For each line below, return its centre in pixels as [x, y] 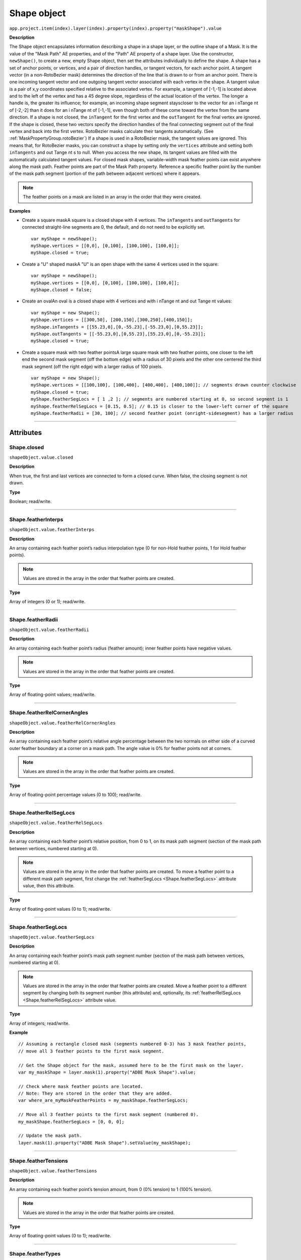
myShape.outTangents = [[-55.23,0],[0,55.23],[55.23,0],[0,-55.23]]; [119, 334]
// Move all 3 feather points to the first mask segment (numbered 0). [108, 1115]
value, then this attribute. [49, 886]
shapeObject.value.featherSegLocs [52, 937]
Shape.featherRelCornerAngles [49, 713]
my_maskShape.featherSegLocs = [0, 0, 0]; [71, 1122]
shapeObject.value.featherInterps [52, 530]
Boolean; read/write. [30, 501]
